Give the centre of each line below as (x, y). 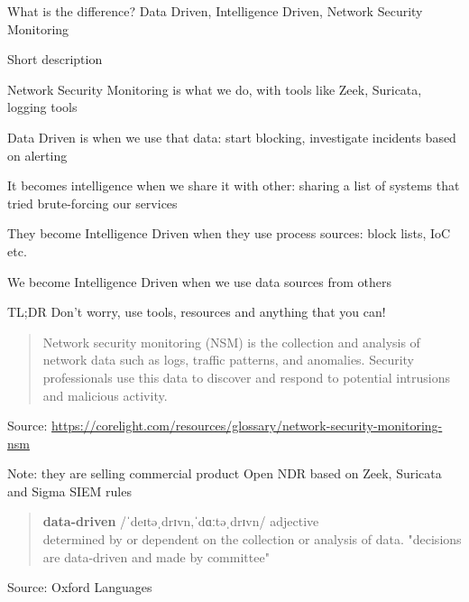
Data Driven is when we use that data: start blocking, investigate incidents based (232, 137)
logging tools (42, 107)
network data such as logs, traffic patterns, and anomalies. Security (228, 360)
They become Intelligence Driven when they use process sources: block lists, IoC (229, 233)
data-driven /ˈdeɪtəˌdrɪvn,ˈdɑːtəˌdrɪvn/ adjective (181, 521)
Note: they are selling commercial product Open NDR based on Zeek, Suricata (225, 473)
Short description (55, 59)
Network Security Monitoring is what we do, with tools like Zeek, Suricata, (215, 89)
